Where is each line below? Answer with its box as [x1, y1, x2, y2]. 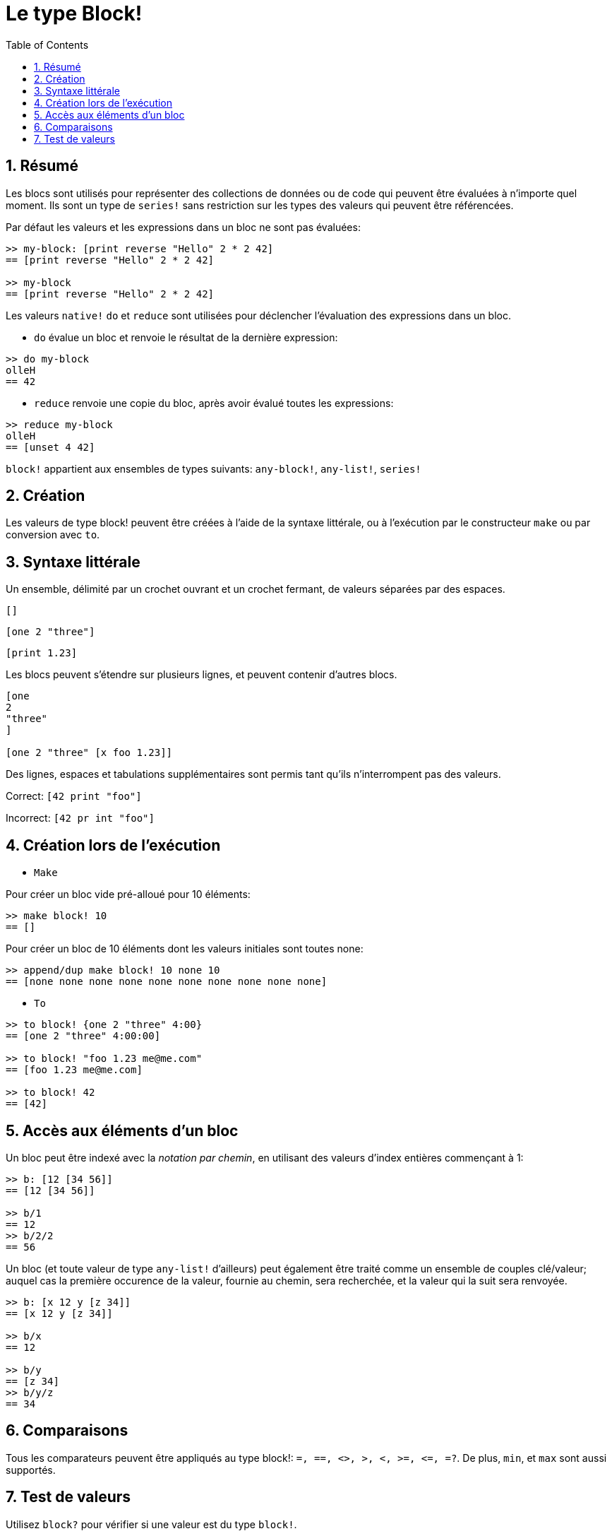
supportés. [6, 1463, 56, 1476]
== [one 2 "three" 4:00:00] [6, 1030, 161, 1042]
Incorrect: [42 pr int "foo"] [6, 812, 155, 825]
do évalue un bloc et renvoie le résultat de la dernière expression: [34, 331, 338, 343]
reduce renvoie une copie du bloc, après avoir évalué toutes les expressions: [34, 396, 394, 409]
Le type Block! [6, 1, 143, 25]
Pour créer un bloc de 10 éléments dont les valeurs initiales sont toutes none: [6, 943, 364, 955]
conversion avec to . [6, 528, 100, 541]
